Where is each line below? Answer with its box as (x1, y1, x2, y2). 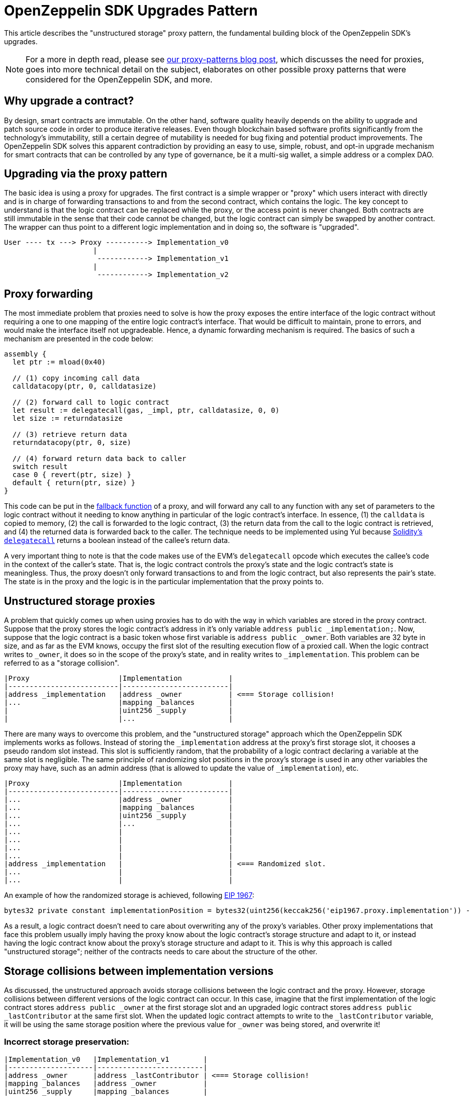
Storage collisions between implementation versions (4, 964, 274, 977)
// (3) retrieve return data (12, 430, 127, 439)
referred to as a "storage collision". (4, 659, 120, 668)
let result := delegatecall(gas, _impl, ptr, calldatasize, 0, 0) (12, 406, 279, 415)
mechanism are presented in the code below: (4, 334, 153, 343)
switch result (12, 463, 68, 471)
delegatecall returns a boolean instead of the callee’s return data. (4, 536, 230, 545)
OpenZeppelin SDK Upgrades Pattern (4, 2, 258, 19)
